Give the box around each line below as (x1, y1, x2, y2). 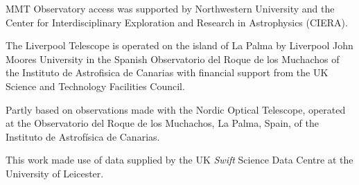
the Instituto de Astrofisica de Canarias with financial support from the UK (6, 65, 329, 80)
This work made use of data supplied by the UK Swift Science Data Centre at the (6, 152, 353, 167)
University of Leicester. (6, 166, 104, 180)
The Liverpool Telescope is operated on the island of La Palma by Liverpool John (6, 38, 353, 53)
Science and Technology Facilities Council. (6, 78, 185, 93)
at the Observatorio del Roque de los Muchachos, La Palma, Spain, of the (6, 116, 319, 130)
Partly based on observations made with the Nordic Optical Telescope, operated (6, 102, 346, 116)
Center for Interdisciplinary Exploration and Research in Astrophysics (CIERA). (6, 15, 348, 29)
